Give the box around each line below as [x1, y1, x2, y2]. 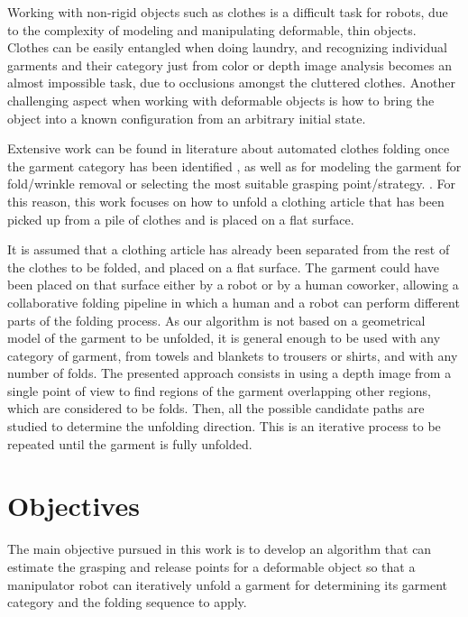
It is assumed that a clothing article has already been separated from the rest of [7, 240, 450, 259]
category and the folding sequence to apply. [7, 593, 247, 612]
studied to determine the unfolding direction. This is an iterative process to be [7, 417, 441, 436]
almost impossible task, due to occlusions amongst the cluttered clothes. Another [7, 73, 455, 92]
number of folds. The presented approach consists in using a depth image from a [7, 364, 452, 382]
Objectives [7, 487, 140, 524]
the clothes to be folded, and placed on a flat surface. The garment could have [7, 257, 439, 276]
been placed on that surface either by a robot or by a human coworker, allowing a [7, 275, 459, 294]
